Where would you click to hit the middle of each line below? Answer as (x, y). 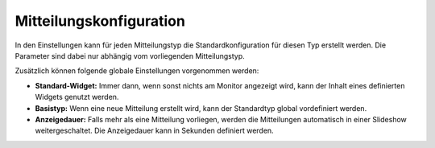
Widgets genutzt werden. (77, 97)
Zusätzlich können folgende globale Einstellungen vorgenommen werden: (137, 71)
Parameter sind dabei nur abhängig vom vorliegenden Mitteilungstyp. (130, 55)
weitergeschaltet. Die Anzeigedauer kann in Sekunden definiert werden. (154, 131)
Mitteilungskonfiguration (100, 21)
